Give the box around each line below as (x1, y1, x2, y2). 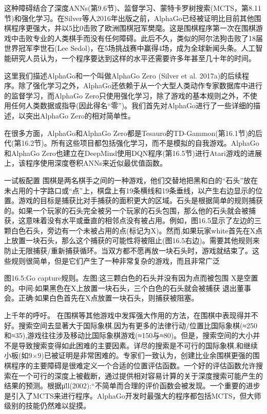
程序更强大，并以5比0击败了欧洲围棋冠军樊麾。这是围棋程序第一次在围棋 (11, 23, 256, 33)
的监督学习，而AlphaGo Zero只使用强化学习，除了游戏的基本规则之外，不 (4, 90, 250, 101)
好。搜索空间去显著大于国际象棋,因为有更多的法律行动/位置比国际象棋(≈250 (4, 320, 258, 330)
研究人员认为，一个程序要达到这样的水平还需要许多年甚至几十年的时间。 (11, 52, 256, 63)
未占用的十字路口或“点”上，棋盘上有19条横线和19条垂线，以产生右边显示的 (4, 185, 256, 195)
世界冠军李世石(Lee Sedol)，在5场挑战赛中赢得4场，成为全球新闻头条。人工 (4, 43, 256, 53)
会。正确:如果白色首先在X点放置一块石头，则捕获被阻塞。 (4, 292, 199, 303)
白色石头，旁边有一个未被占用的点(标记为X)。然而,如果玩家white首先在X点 (11, 225, 263, 235)
